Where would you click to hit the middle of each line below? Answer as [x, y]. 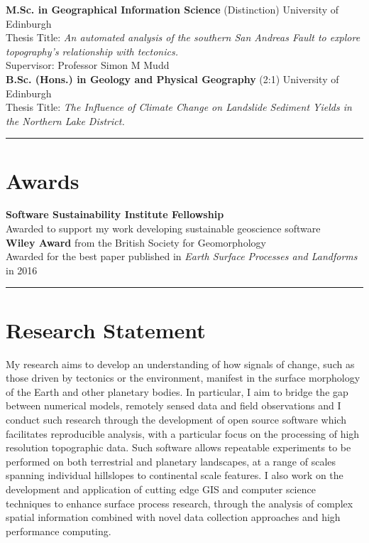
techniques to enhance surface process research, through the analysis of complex [180, 503]
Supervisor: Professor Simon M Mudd [88, 65]
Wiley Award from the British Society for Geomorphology [136, 242]
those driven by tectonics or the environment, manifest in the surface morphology [183, 378]
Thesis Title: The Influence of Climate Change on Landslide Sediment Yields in [179, 107]
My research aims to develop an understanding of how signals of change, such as [180, 364]
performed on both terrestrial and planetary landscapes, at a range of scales [171, 461]
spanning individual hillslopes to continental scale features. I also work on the [175, 475]
